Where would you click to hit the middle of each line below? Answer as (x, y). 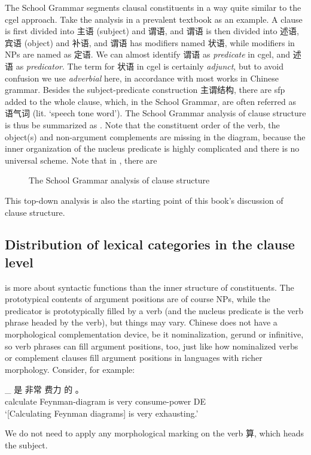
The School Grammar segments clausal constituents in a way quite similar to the (153, 7)
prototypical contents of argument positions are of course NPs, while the (138, 299)
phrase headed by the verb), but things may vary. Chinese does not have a (141, 322)
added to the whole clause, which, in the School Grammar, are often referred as (150, 101)
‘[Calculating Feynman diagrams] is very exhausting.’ (102, 413)
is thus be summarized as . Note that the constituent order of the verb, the (142, 124)
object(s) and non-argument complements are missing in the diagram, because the (155, 136)
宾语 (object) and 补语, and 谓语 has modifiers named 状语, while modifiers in (150, 42)
